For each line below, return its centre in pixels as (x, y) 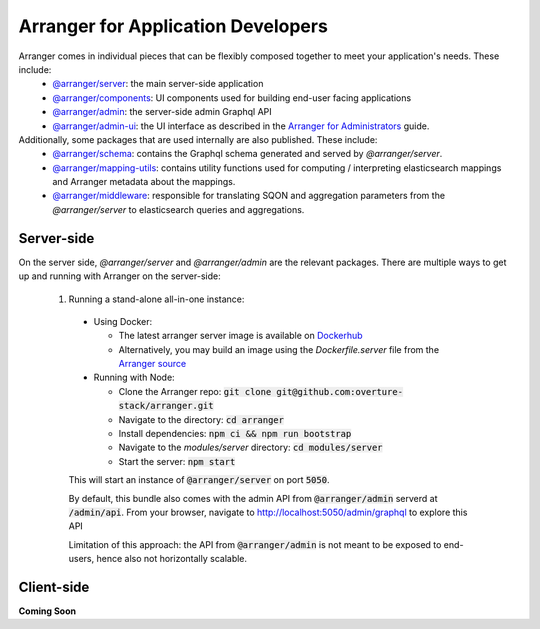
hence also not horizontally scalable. (172, 559)
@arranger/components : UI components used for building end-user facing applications (232, 97)
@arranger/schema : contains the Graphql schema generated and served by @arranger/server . (247, 154)
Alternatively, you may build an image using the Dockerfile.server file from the (279, 349)
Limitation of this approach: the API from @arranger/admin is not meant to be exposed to (255, 544)
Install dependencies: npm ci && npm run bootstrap (235, 434)
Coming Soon (47, 611)
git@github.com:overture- (340, 391)
